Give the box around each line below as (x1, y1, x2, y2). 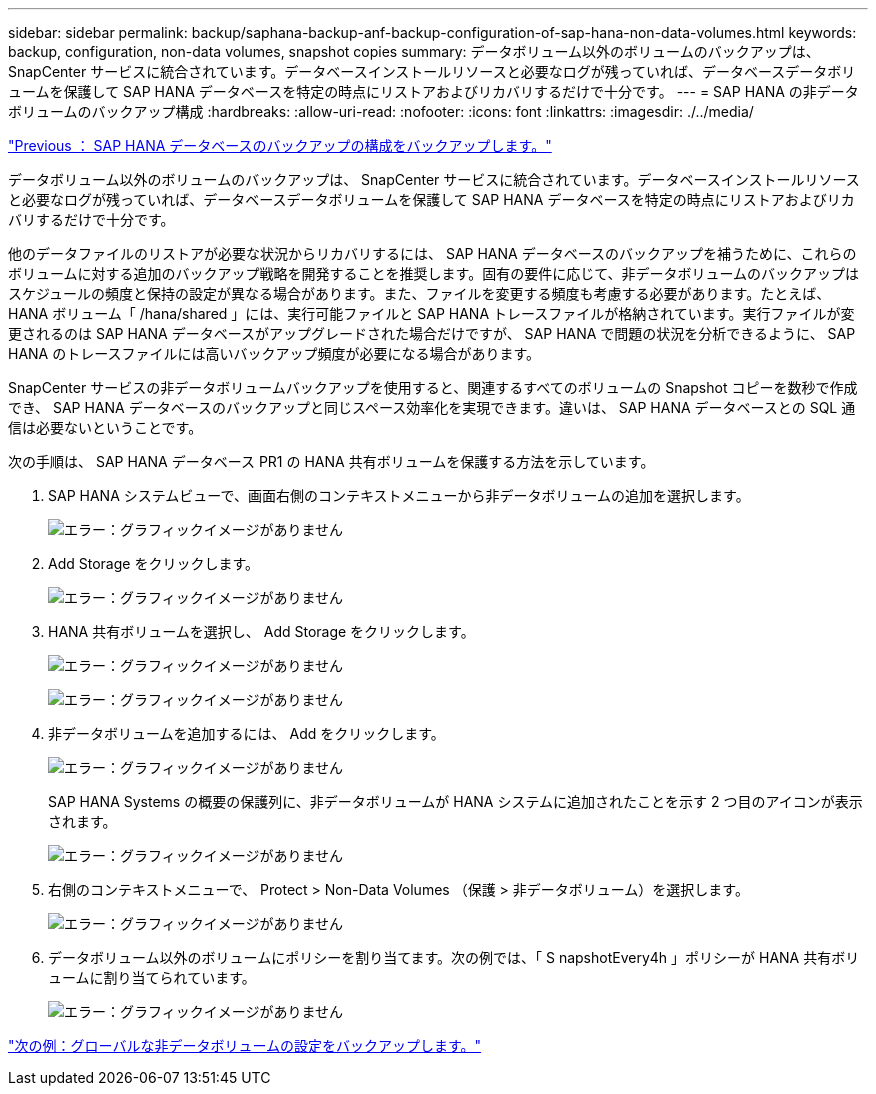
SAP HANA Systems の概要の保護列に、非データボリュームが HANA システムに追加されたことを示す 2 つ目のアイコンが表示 (48, 793, 863, 810)
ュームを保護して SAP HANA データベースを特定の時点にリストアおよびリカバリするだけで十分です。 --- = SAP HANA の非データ (8, 83, 859, 100)
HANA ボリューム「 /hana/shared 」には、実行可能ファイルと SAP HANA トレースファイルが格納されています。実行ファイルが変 (8, 305, 855, 322)
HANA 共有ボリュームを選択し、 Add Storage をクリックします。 (48, 623, 475, 640)
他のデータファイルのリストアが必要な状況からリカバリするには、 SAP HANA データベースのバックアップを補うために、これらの (8, 245, 857, 262)
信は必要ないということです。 (8, 419, 203, 436)
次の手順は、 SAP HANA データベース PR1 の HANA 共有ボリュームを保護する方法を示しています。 (8, 453, 655, 470)
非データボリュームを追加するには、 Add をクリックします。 (48, 725, 445, 742)
